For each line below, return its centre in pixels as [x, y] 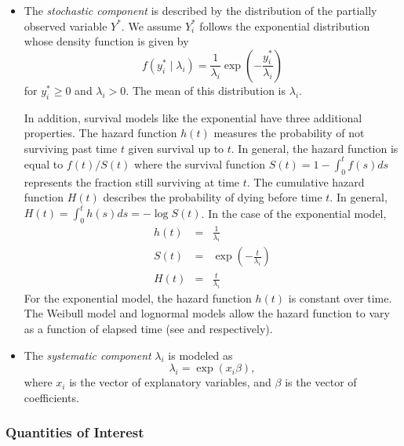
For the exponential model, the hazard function [138, 297]
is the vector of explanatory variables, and [170, 382]
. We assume [151, 25]
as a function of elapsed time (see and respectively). [148, 329]
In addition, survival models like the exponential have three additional [193, 117]
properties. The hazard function [100, 133]
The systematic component [87, 355]
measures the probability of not [289, 133]
